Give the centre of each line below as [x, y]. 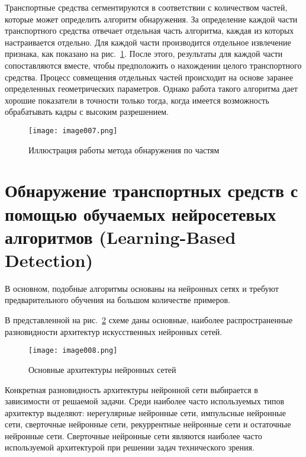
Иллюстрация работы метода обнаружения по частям [124, 149]
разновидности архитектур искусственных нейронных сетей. [114, 331]
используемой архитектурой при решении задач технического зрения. [130, 447]
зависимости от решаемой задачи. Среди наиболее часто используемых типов [145, 401]
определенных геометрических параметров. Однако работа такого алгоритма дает [151, 88]
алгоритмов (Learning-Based [120, 236]
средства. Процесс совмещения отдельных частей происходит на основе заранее [149, 77]
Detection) [49, 260]
